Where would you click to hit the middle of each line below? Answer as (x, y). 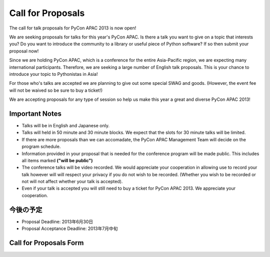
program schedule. (41, 147)
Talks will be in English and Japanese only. (66, 125)
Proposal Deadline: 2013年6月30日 (57, 222)
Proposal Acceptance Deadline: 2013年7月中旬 (70, 229)
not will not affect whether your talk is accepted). (72, 182)
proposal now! (24, 51)
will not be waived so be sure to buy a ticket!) (56, 90)
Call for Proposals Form (46, 243)
